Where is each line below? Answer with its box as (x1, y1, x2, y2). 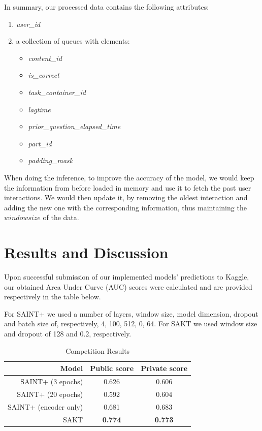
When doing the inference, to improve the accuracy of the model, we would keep (4, 172, 254, 182)
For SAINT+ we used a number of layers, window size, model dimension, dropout (4, 308, 258, 319)
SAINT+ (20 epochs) (17, 388, 83, 399)
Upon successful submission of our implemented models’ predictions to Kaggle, (4, 271, 249, 282)
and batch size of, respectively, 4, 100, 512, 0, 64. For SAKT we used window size (4, 318, 257, 329)
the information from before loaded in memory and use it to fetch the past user (4, 182, 251, 193)
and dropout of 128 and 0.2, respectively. (4, 328, 132, 338)
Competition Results (65, 345, 130, 356)
